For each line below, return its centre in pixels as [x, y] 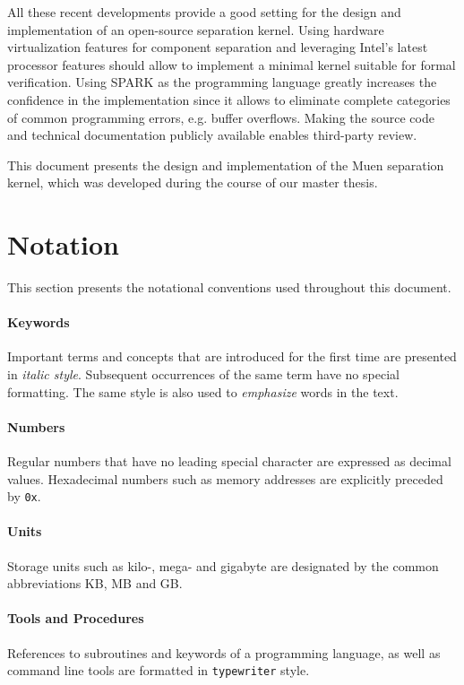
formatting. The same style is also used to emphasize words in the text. [203, 391]
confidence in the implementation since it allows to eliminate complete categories [229, 99]
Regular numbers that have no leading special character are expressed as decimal [229, 461]
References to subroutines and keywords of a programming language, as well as [224, 652]
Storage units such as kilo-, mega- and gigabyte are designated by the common [223, 565]
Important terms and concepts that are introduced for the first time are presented [232, 356]
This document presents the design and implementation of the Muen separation [226, 165]
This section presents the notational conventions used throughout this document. [229, 287]
